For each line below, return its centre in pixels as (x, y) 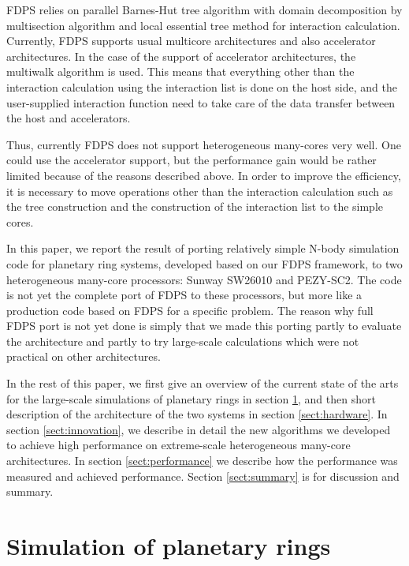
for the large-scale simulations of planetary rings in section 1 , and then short (191, 398)
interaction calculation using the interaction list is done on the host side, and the (202, 86)
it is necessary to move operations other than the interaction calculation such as (200, 191)
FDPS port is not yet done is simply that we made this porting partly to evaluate (204, 326)
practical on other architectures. (84, 356)
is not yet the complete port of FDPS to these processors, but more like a (184, 295)
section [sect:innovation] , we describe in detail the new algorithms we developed (199, 429)
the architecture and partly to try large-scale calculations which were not (183, 341)
